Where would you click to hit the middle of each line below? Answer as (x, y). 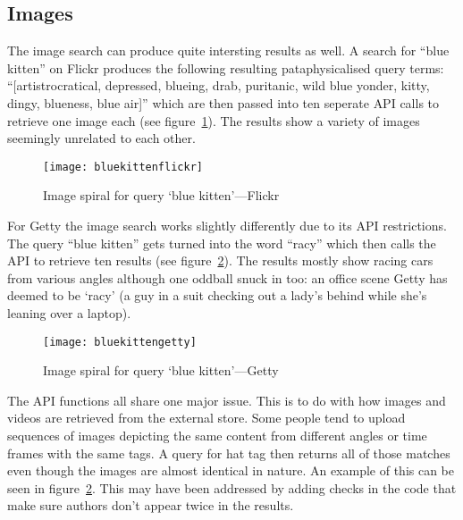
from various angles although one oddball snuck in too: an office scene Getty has (227, 277)
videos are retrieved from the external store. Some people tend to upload (206, 418)
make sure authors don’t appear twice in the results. (151, 505)
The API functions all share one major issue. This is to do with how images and (227, 400)
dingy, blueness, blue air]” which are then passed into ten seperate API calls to (223, 102)
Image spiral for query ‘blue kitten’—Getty (161, 370)
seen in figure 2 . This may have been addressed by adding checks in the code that (232, 487)
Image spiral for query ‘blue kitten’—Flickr (161, 195)
